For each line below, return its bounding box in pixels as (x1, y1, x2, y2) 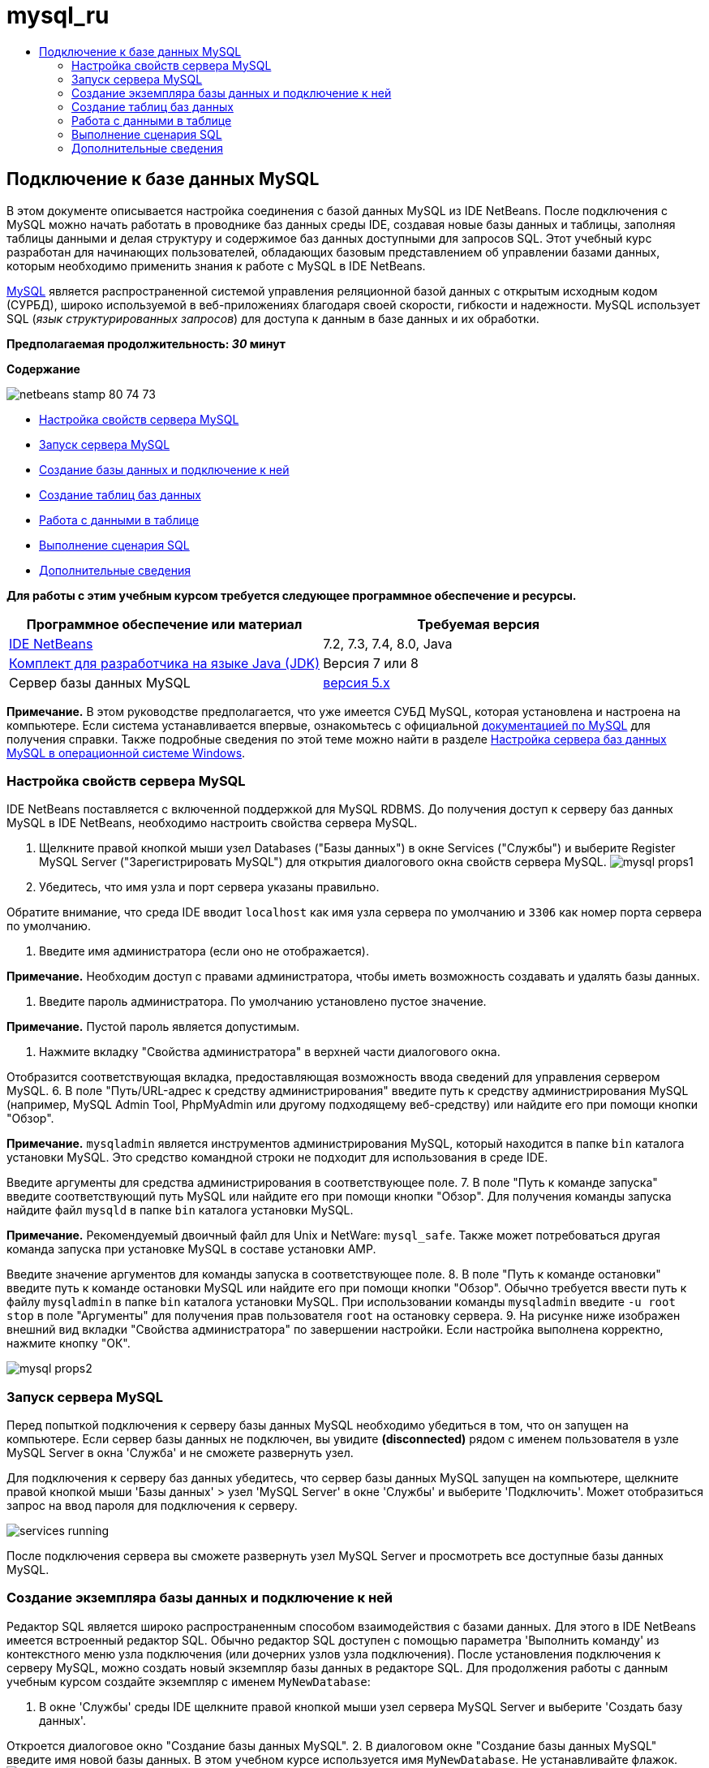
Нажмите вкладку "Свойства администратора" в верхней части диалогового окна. (39, 1045, 501, 1059)
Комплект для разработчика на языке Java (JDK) (9, 654, 320, 671)
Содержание (6, 361, 80, 376)
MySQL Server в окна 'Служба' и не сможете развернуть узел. (6, 1446, 354, 1460)
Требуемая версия (417, 615, 540, 632)
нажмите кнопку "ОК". (6, 1336, 131, 1351)
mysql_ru (6, 2, 110, 29)
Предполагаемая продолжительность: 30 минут (6, 336, 286, 351)
